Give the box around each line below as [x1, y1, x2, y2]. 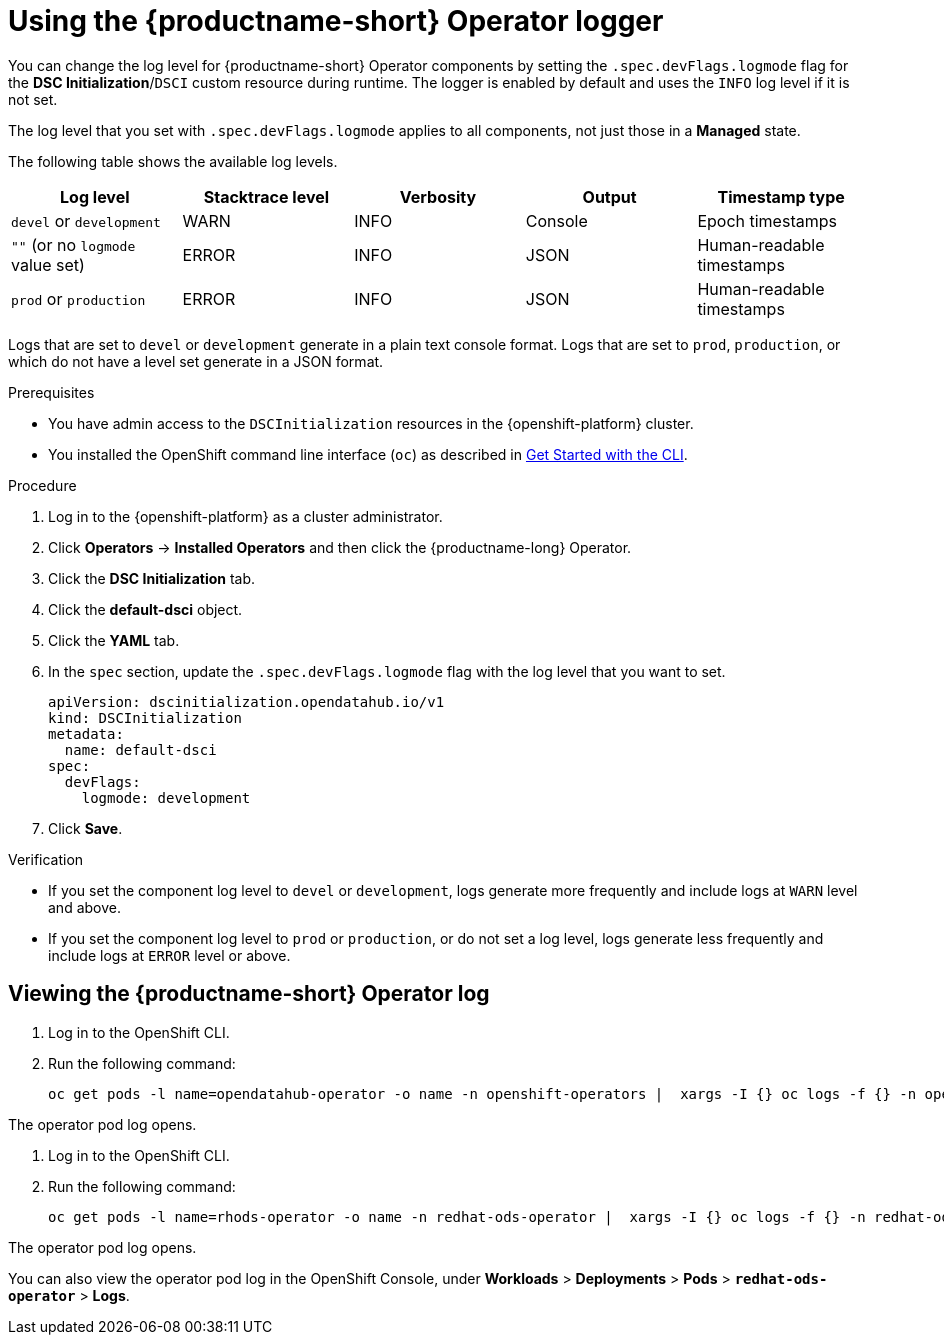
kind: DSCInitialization [48, 709, 242, 726]
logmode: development [81, 789, 251, 806]
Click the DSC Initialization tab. [48, 569, 256, 587]
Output [582, 186, 637, 207]
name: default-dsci [64, 741, 217, 758]
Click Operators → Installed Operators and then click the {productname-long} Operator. [48, 538, 632, 556]
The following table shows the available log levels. [8, 152, 338, 170]
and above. [48, 898, 121, 916]
